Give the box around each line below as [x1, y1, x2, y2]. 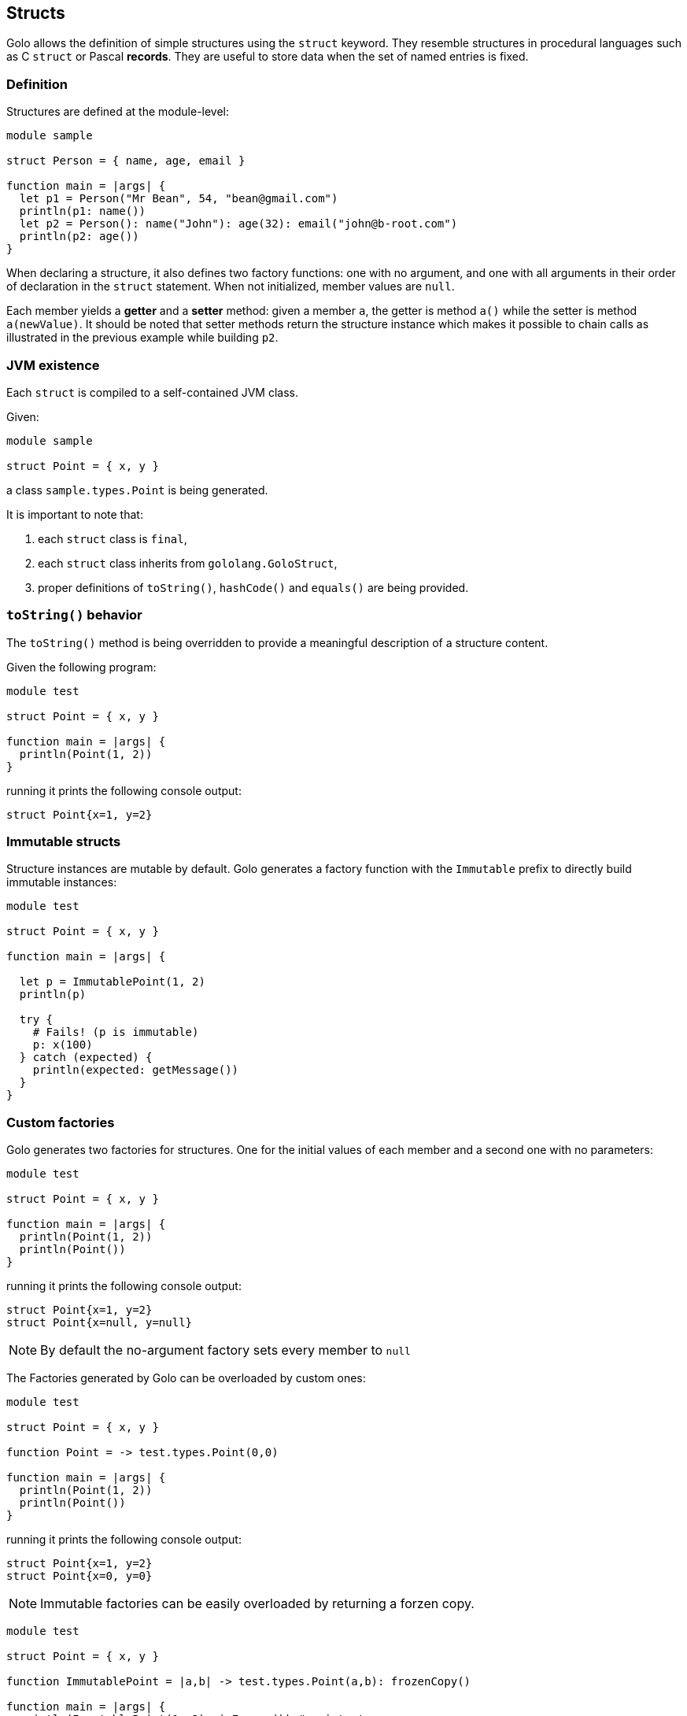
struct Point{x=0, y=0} [6, 1570, 153, 1583]
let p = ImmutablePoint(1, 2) [19, 975, 205, 989]
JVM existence [6, 357, 100, 373]
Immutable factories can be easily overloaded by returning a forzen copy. [40, 1596, 475, 1612]
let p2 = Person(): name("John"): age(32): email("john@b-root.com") [19, 217, 458, 231]
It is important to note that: [6, 507, 143, 521]
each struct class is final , [38, 531, 187, 545]
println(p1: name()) [19, 205, 146, 218]
